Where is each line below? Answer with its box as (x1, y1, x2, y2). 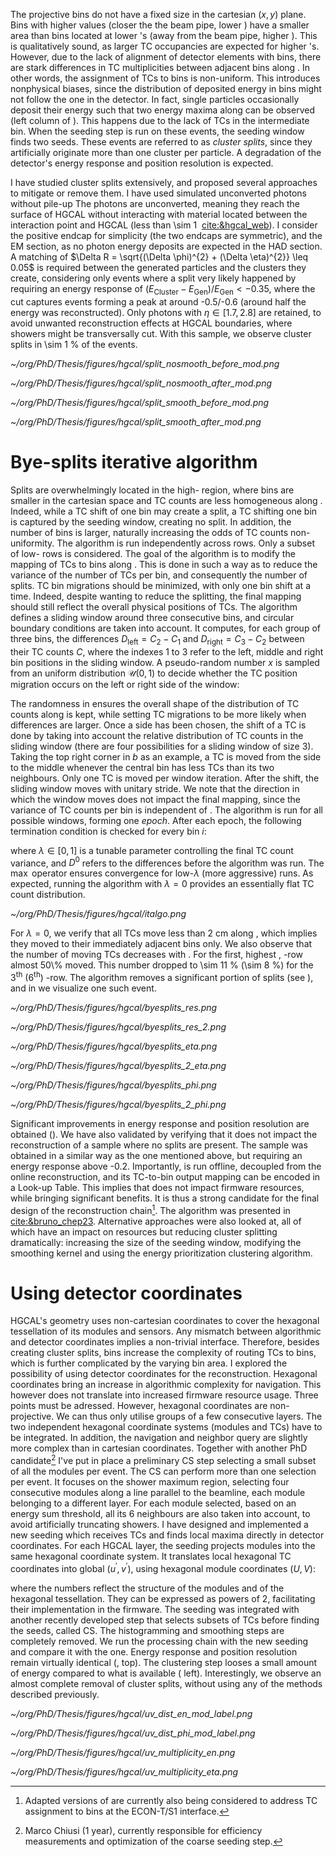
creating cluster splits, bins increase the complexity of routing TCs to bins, (10, 1347, 317, 1359)
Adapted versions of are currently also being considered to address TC (24, 1794, 318, 1806)
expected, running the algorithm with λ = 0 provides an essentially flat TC (10, 878, 315, 890)
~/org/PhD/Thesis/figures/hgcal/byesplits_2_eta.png (10, 1059, 227, 1071)
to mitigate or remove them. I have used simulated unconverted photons (10, 187, 307, 199)
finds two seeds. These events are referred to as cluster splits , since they (10, 136, 313, 148)
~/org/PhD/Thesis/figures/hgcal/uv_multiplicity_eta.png (10, 1765, 239, 1778)
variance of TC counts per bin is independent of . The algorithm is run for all (10, 804, 323, 816)
